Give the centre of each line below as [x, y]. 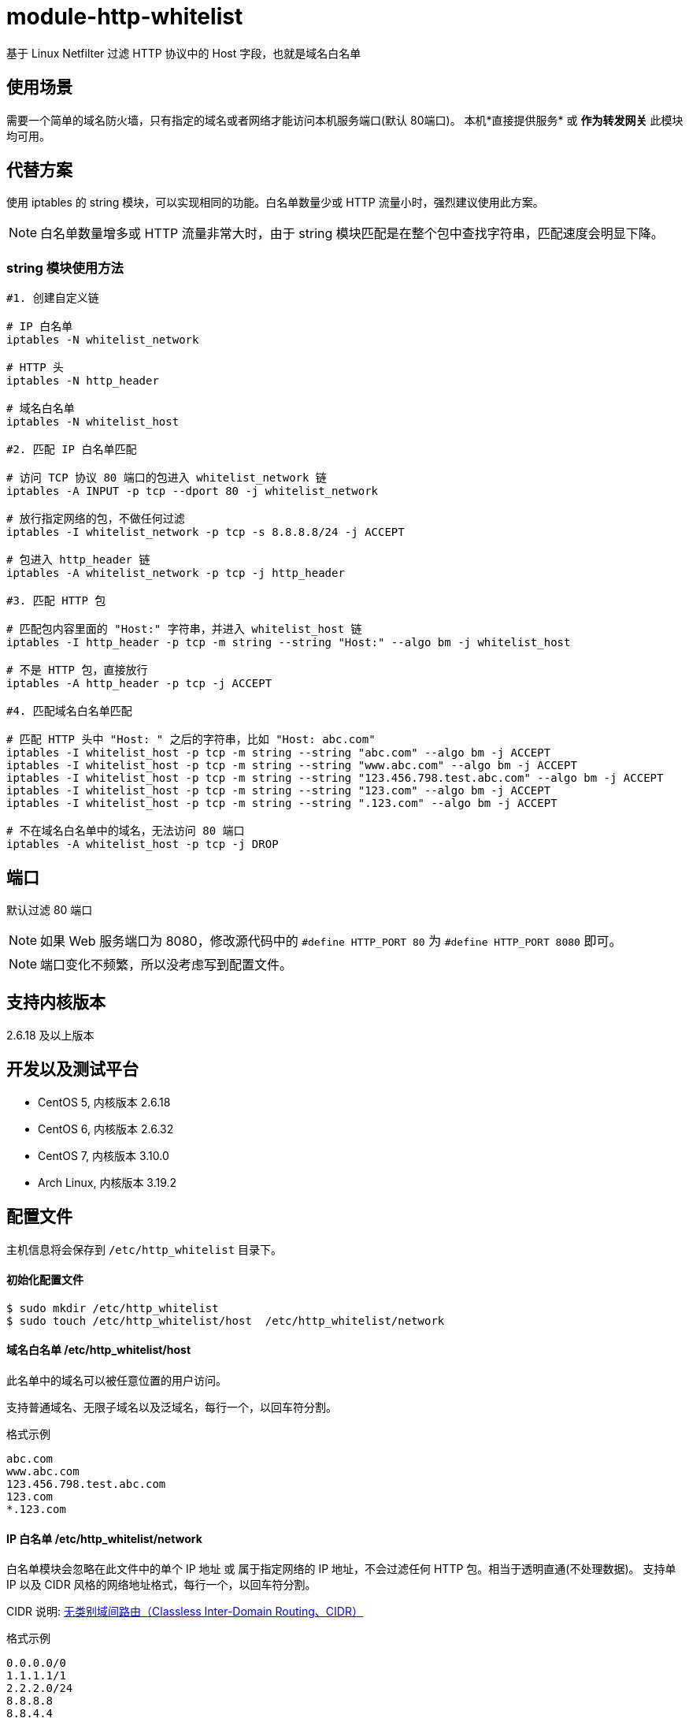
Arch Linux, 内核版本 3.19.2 [107, 1182]
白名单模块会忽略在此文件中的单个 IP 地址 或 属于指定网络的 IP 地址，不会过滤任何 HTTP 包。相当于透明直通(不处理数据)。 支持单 [341, 1569]
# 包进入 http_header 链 [78, 560]
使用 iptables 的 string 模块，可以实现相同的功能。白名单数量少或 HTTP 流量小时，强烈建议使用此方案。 [275, 203]
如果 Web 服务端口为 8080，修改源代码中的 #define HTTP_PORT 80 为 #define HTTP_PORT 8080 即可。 [331, 941]
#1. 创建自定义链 [53, 298]
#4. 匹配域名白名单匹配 [69, 711]
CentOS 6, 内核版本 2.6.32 [106, 1129]
